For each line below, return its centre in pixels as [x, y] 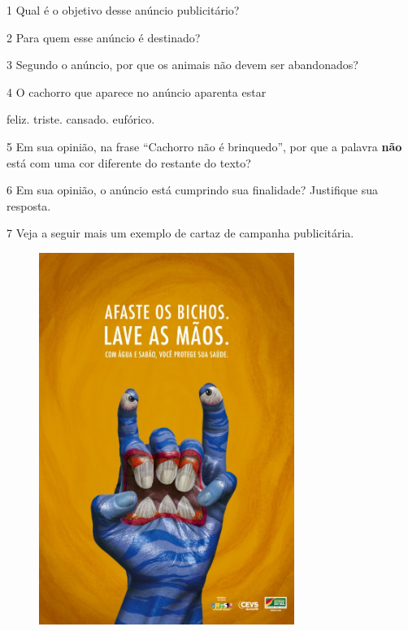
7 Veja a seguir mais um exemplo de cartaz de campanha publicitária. [180, 233]
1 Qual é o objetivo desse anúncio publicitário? [123, 10]
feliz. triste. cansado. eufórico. [81, 119]
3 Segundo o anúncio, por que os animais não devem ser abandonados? [182, 65]
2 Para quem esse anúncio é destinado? [104, 37]
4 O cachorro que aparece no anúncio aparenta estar [137, 91]
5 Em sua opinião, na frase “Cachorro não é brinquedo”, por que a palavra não [204, 146]
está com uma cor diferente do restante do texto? [129, 162]
